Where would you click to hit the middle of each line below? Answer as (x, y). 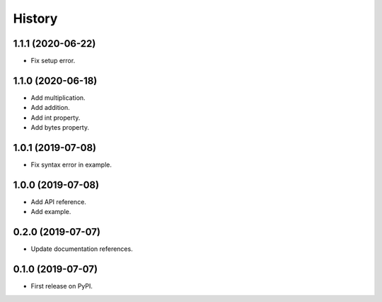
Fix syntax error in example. (71, 165)
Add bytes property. (60, 128)
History (35, 18)
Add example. (51, 212)
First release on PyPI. (62, 286)
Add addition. (50, 108)
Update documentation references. (82, 249)
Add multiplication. (58, 97)
